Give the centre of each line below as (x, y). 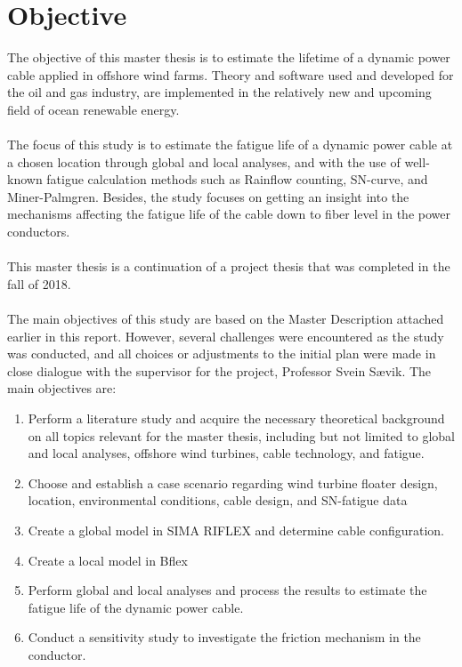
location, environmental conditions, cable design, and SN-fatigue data (218, 500)
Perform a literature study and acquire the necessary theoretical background (236, 418)
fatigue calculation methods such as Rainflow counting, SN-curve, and (237, 179)
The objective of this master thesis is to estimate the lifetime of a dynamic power (229, 57)
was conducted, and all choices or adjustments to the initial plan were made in (222, 354)
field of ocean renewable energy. (93, 109)
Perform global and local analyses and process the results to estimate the (227, 590)
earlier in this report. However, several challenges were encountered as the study (226, 336)
